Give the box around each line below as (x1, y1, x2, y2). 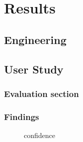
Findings (4, 110, 39, 122)
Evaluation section (4, 87, 79, 99)
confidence (24, 130, 55, 140)
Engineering (4, 31, 67, 47)
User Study (4, 61, 64, 76)
